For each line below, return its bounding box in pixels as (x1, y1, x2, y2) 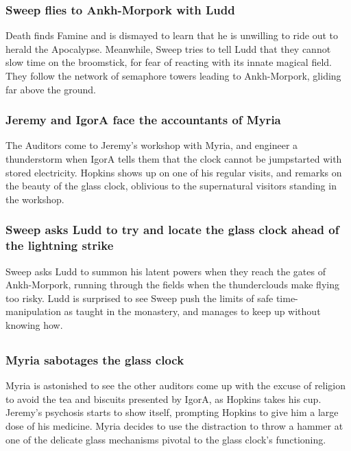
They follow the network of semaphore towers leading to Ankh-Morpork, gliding (5, 69, 341, 82)
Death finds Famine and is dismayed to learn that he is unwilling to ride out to (5, 28, 338, 43)
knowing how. (5, 317, 63, 332)
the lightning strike (5, 237, 114, 254)
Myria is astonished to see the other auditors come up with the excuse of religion (5, 378, 346, 393)
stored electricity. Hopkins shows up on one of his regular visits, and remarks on (5, 165, 342, 179)
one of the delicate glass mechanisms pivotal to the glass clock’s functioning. (5, 432, 326, 446)
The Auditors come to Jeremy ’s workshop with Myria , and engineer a (5, 138, 298, 152)
